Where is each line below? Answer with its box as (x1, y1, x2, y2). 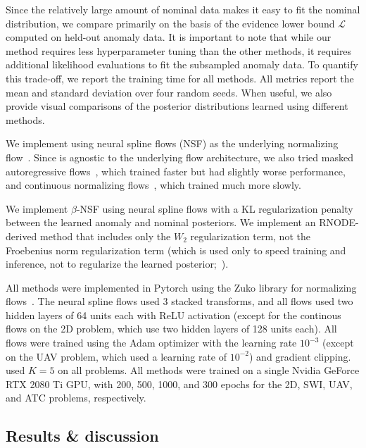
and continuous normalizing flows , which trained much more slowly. (6, 178, 301, 192)
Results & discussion (6, 425, 159, 447)
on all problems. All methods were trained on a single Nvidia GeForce (58, 363, 360, 378)
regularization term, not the (190, 228, 310, 243)
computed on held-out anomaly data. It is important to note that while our (6, 30, 332, 44)
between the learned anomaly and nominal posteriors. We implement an (6, 215, 316, 230)
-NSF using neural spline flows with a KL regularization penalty (76, 201, 353, 216)
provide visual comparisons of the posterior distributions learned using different (6, 99, 348, 113)
